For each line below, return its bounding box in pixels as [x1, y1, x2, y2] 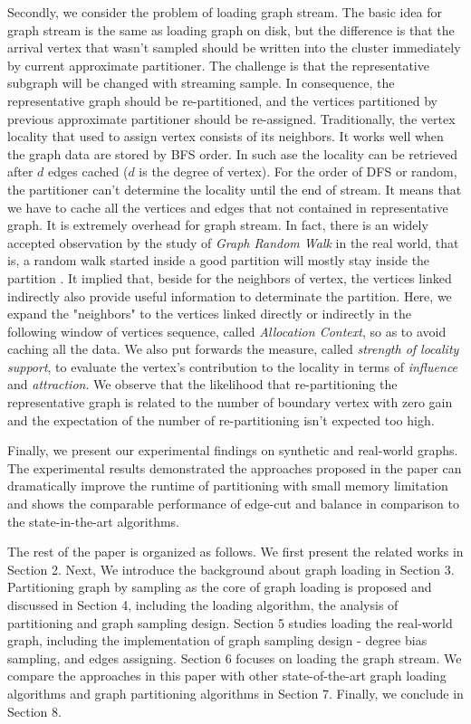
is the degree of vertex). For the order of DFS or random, [139, 162, 457, 181]
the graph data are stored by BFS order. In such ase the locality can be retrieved [7, 144, 458, 163]
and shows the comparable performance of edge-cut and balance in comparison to [7, 494, 459, 513]
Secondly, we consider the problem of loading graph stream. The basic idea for [7, 3, 442, 21]
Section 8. [7, 701, 62, 720]
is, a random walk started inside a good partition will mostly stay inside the [7, 251, 430, 270]
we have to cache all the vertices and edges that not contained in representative [7, 197, 448, 216]
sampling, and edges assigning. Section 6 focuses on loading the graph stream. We [7, 648, 462, 667]
